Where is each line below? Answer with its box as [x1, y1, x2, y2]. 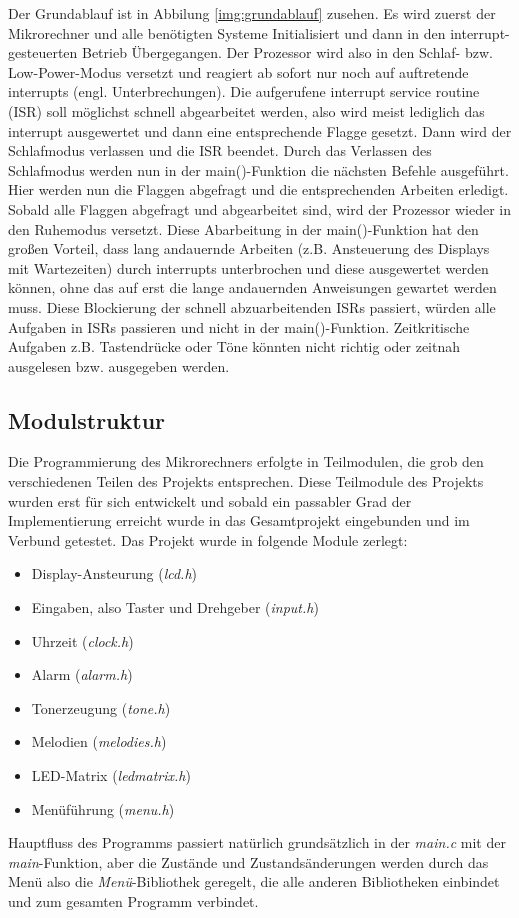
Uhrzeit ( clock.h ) [31, 630, 134, 651]
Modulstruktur [8, 404, 166, 435]
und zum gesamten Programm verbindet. [8, 890, 259, 911]
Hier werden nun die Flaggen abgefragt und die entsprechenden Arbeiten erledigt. [8, 179, 509, 200]
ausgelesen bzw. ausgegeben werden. [8, 355, 230, 376]
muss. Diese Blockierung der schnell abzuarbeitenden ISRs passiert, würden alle [8, 296, 496, 317]
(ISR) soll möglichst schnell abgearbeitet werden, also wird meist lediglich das [8, 100, 485, 121]
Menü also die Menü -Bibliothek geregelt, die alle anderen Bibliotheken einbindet [8, 871, 500, 892]
